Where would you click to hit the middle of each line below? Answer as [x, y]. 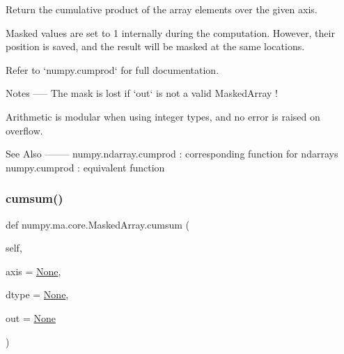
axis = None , [33, 271]
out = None [31, 317]
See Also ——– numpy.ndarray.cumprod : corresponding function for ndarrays [172, 154]
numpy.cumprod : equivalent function [85, 167]
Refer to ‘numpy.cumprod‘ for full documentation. [112, 69]
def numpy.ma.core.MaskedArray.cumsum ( [97, 224]
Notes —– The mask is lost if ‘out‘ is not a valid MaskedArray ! [142, 93]
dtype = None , [37, 294]
